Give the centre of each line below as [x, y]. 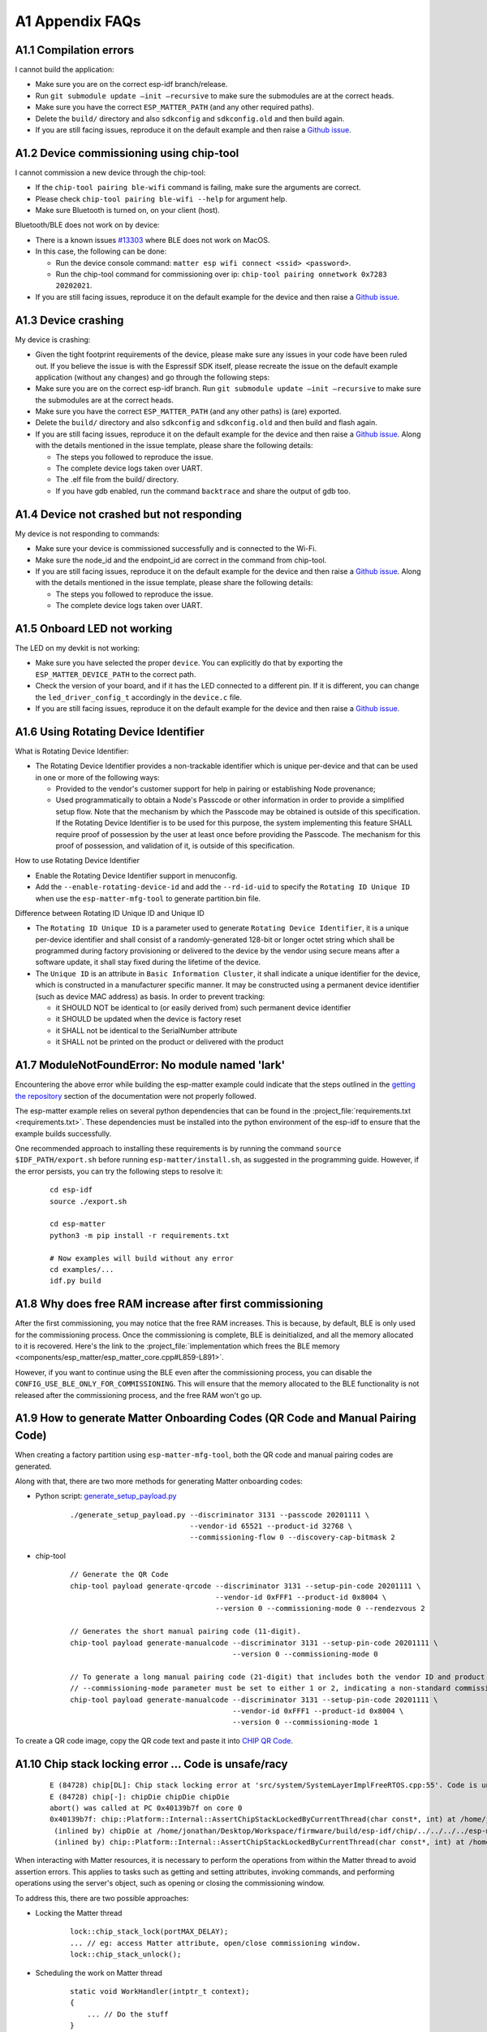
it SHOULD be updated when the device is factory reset [149, 1019]
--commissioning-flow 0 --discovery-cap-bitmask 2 [292, 1537]
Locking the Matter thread [79, 1913]
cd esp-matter [78, 1224]
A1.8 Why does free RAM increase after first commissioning [169, 1304]
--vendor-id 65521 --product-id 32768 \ [271, 1526]
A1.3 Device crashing [69, 320]
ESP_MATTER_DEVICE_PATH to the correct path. [116, 674]
